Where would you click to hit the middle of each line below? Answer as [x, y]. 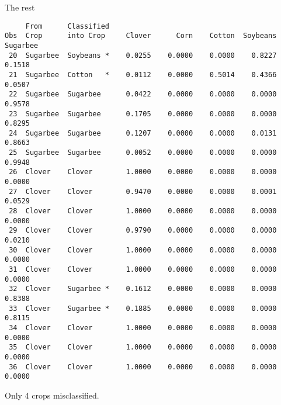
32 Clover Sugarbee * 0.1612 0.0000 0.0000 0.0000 [143, 289]
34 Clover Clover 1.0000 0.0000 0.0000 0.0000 [143, 328]
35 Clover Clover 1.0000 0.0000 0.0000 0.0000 [143, 347]
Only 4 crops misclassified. [52, 395]
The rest [20, 7]
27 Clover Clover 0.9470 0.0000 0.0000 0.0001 [143, 191]
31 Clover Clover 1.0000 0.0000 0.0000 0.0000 [143, 269]
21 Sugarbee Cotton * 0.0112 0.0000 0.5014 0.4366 [143, 75]
